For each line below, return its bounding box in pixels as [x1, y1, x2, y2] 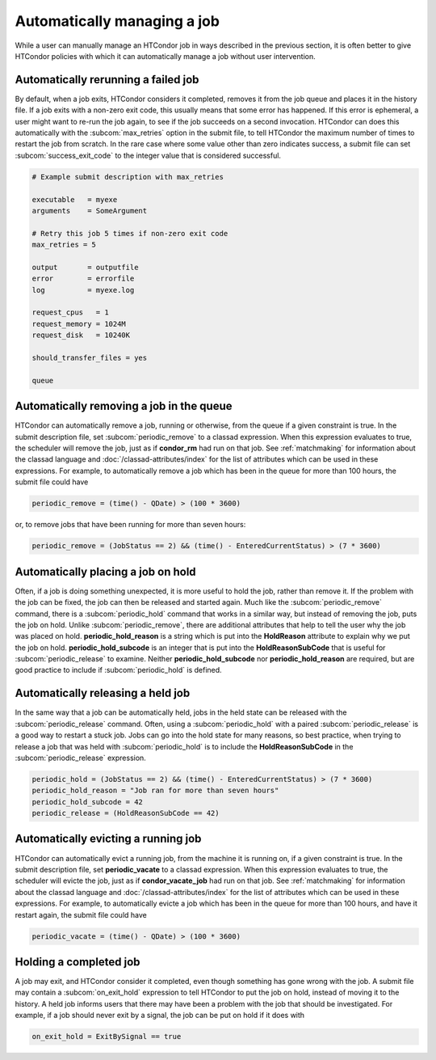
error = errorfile [31, 274, 135, 283]
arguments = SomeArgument [31, 206, 148, 215]
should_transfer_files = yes [31, 353, 148, 363]
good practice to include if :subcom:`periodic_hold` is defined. [15, 665, 222, 675]
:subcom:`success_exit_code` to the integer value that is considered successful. [15, 150, 282, 160]
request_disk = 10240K [31, 331, 131, 340]
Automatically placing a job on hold [15, 564, 197, 578]
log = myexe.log [31, 285, 135, 294]
